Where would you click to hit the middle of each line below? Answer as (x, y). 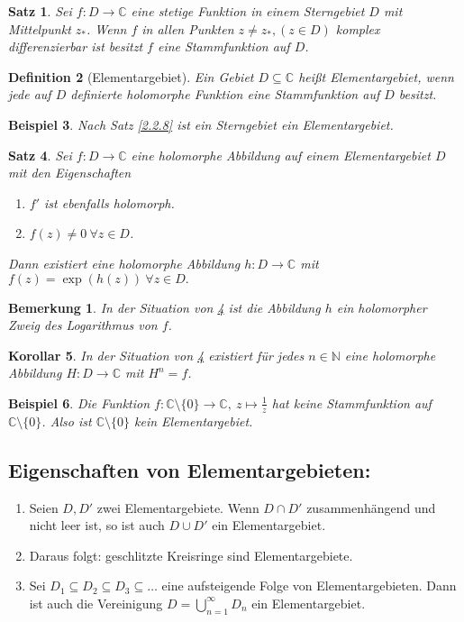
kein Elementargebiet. (194, 421)
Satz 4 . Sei (40, 155)
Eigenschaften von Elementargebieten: (190, 469)
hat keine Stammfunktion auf (351, 402)
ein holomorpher (382, 307)
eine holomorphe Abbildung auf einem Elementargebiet (281, 155)
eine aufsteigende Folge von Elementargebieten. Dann (309, 585)
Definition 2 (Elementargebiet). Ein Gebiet (131, 76)
